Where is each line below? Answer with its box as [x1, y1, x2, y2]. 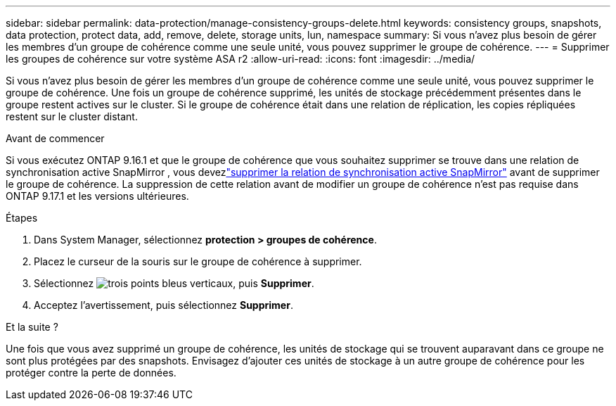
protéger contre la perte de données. [6, 367, 177, 379]
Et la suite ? [6, 321, 58, 333]
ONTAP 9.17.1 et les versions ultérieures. [6, 190, 189, 202]
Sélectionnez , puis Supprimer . [34, 277, 314, 289]
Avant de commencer [6, 132, 105, 144]
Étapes [6, 212, 38, 224]
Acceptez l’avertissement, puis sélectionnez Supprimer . [34, 299, 293, 311]
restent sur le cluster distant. [6, 110, 138, 122]
